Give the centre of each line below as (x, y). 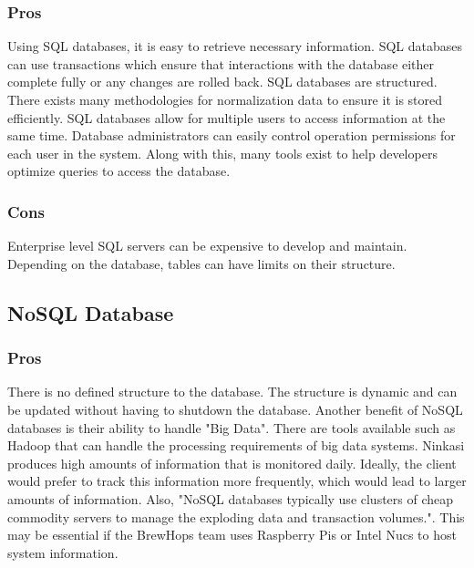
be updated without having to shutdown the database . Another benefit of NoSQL (235, 409)
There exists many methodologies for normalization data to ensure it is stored (225, 99)
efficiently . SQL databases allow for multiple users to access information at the (227, 117)
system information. (63, 552)
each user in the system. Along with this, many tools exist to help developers (222, 153)
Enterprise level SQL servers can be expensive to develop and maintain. (207, 246)
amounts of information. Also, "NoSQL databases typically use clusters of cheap (231, 498)
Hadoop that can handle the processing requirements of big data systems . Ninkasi (236, 445)
